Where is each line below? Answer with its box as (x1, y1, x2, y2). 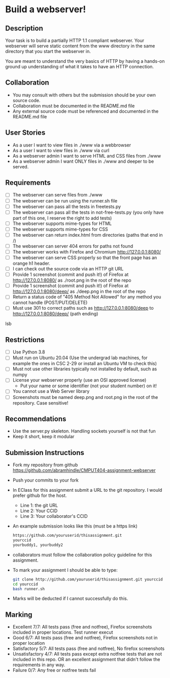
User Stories (5, 129, 46, 137)
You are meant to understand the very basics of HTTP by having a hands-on (5, 58, 165, 64)
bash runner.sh (12, 586, 45, 591)
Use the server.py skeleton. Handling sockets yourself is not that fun (12, 428, 156, 434)
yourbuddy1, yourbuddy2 (12, 542, 63, 547)
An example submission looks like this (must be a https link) (12, 523, 138, 529)
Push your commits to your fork (12, 477, 79, 483)
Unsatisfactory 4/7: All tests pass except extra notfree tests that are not (12, 651, 162, 657)
